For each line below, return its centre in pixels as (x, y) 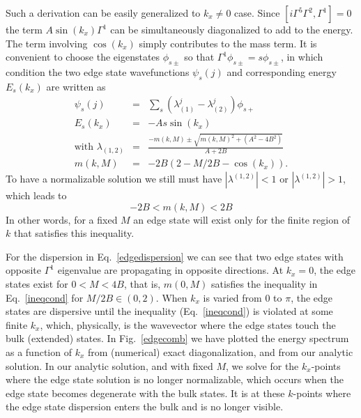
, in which (302, 57)
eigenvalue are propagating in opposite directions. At (170, 270)
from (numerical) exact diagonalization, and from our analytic (220, 352)
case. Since (257, 13)
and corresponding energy (282, 71)
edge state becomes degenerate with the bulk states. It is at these (145, 393)
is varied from (232, 297)
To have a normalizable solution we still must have (114, 179)
